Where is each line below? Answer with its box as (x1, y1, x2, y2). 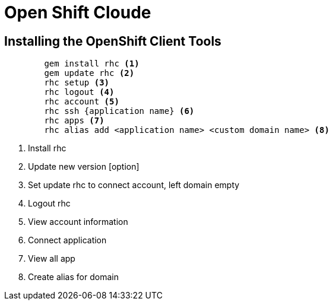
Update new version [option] (28, 161, 139, 172)
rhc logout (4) (44, 87, 115, 97)
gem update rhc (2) (44, 68, 135, 78)
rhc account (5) (44, 97, 119, 107)
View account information (28, 217, 128, 227)
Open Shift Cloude (4, 2, 151, 23)
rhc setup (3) (44, 78, 110, 88)
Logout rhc (28, 198, 71, 209)
